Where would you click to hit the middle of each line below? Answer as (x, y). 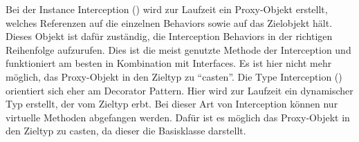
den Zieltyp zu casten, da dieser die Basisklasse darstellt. (126, 131)
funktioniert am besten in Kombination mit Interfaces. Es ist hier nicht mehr (169, 63)
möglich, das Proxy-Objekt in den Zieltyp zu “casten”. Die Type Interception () (174, 76)
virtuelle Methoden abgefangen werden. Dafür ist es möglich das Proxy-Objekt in (178, 117)
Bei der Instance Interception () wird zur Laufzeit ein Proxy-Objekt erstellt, (167, 9)
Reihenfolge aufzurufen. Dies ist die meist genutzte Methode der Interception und (178, 49)
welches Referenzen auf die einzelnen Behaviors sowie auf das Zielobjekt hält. (169, 22)
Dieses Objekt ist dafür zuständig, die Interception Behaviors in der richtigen (169, 36)
